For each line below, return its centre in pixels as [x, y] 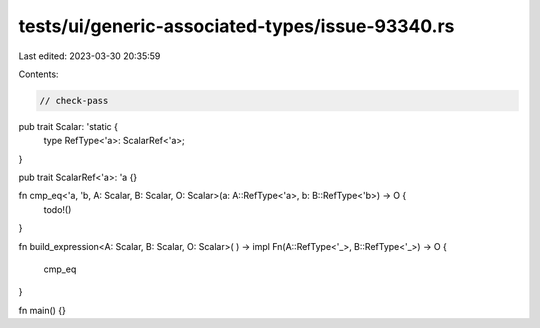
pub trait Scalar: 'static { [68, 126]
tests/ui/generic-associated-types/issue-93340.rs [236, 26]
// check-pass [74, 100]
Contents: [38, 74]
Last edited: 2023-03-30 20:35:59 [89, 56]
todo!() [57, 209]
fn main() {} [42, 310]
